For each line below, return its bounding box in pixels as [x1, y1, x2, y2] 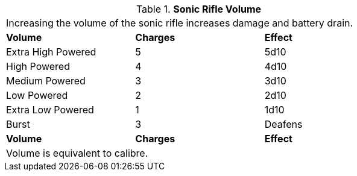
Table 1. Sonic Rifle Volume [136, 3, 262, 15]
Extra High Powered [6, 46, 96, 58]
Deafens [264, 118, 303, 130]
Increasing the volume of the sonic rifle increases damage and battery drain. [6, 17, 353, 29]
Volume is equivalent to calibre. [6, 147, 148, 159]
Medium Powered [6, 75, 86, 87]
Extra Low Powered [6, 104, 94, 116]
